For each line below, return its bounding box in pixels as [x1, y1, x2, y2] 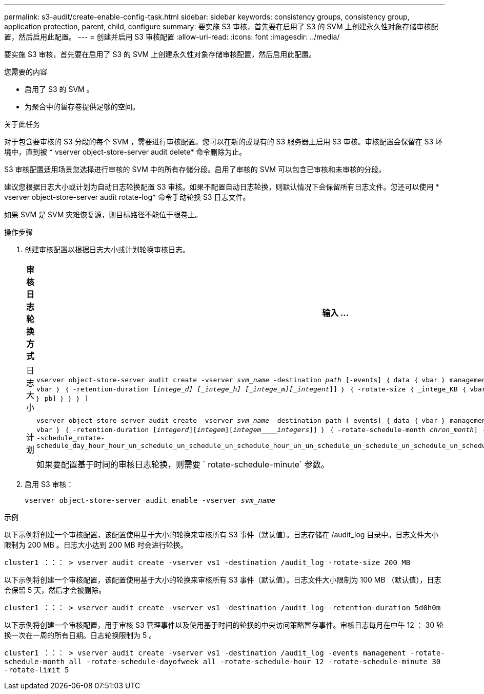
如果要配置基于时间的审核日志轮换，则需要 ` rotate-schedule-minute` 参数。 [36, 459, 329, 470]
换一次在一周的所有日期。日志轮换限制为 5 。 [4, 631, 156, 640]
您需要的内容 [4, 67, 47, 76]
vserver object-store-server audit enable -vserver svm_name [25, 496, 275, 504]
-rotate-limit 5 [4, 666, 69, 674]
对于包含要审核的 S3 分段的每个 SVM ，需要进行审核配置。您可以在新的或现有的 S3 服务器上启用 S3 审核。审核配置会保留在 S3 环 [4, 137, 443, 146]
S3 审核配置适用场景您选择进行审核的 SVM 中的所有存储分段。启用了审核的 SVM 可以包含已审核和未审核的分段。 [4, 165, 386, 174]
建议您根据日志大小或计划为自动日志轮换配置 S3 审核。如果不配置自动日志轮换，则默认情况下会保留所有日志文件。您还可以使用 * [4, 182, 439, 191]
